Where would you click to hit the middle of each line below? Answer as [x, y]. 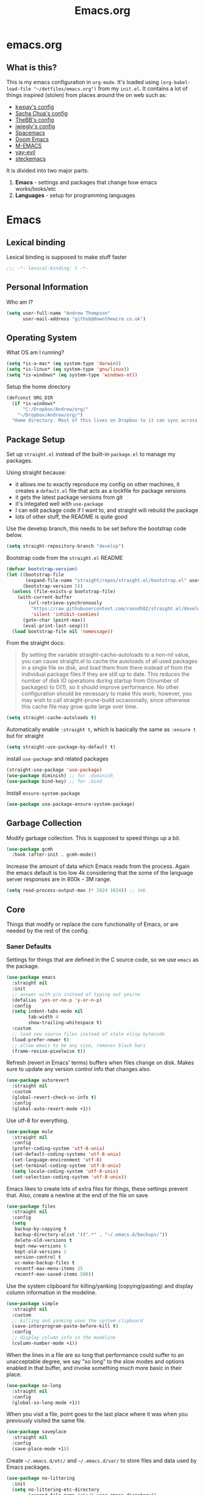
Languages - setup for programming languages [75, 195]
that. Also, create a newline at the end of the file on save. [78, 1195]
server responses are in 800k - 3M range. [59, 880]
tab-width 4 [44, 1017]
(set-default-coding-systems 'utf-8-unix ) [67, 1154]
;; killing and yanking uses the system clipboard [77, 1321]
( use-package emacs [31, 977]
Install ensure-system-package [43, 793]
